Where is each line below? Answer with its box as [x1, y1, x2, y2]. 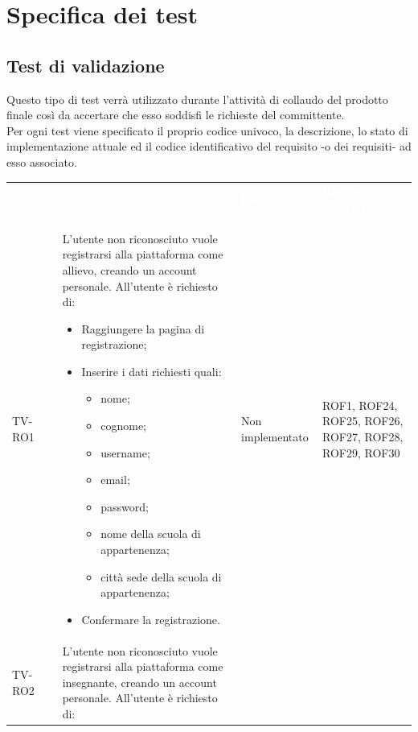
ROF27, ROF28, [322, 428, 404, 445]
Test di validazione [6, 52, 165, 77]
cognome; [100, 417, 146, 434]
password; [100, 498, 149, 515]
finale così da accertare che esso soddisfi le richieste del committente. [6, 106, 345, 123]
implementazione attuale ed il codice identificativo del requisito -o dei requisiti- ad [6, 138, 412, 155]
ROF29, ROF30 [322, 444, 400, 461]
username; [100, 444, 150, 461]
